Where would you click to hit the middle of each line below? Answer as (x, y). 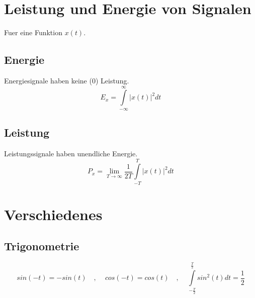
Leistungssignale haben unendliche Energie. (71, 153)
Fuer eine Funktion (33, 32)
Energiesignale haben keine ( (48, 80)
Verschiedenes (53, 214)
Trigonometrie (42, 246)
